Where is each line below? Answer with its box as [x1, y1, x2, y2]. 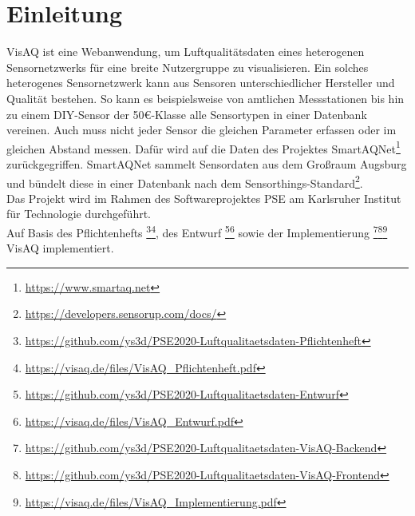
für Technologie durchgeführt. [6, 205, 151, 222]
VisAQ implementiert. [6, 240, 114, 256]
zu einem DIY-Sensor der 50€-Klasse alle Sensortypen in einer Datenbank [6, 105, 367, 122]
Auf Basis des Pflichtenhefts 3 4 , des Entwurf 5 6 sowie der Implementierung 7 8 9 [6, 221, 388, 240]
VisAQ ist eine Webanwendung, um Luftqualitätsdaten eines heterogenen [6, 43, 365, 60]
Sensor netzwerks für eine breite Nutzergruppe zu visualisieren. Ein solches [6, 58, 369, 75]
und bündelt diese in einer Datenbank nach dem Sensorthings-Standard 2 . [6, 172, 363, 191]
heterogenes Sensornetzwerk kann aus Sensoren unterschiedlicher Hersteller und [6, 74, 395, 91]
